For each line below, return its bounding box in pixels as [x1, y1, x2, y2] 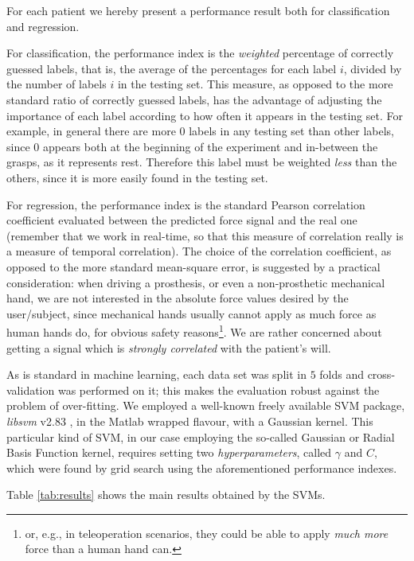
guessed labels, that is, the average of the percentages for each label [6, 60, 337, 76]
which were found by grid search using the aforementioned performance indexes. [6, 459, 397, 476]
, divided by [343, 60, 402, 76]
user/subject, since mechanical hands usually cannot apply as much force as [6, 305, 377, 321]
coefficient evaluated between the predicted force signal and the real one [6, 212, 357, 228]
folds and [319, 366, 364, 383]
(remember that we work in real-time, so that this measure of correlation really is [6, 227, 404, 243]
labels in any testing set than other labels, [189, 123, 394, 139]
